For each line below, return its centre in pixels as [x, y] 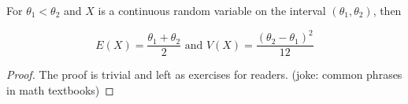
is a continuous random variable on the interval [212, 10]
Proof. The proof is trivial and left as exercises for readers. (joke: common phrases [204, 74]
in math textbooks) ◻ [60, 89]
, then [387, 10]
